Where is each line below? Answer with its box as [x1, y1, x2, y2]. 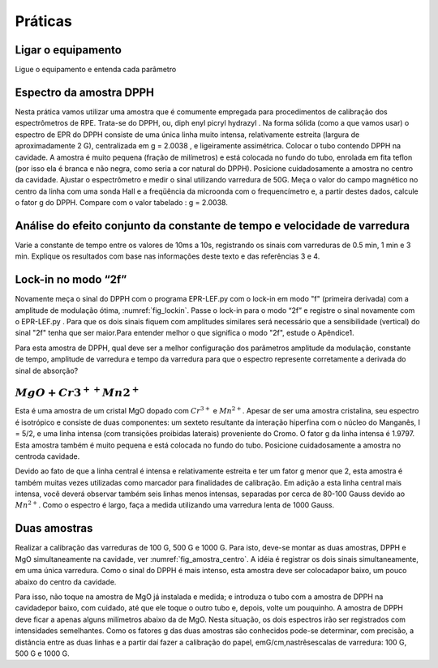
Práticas [15, 12, 72, 30]
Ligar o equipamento [15, 43, 122, 57]
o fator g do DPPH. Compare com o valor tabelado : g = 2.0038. [15, 198, 229, 208]
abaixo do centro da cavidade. [15, 576, 117, 587]
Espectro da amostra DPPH [15, 85, 154, 99]
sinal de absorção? [15, 366, 79, 375]
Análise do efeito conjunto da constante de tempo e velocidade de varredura [15, 219, 410, 233]
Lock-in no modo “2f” [15, 272, 127, 287]
